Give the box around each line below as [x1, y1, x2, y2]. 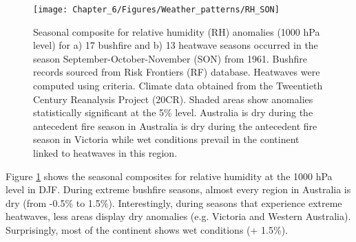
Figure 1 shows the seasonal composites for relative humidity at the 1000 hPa [6, 168, 333, 183]
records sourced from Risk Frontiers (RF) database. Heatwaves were [33, 65, 320, 79]
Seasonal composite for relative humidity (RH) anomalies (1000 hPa [33, 24, 320, 38]
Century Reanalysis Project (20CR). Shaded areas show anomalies [33, 91, 313, 106]
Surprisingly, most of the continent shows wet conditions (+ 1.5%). [6, 222, 288, 236]
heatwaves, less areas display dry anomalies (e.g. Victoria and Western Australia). [6, 209, 351, 223]
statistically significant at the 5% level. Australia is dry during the [33, 105, 313, 120]
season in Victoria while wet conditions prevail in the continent [33, 132, 300, 146]
